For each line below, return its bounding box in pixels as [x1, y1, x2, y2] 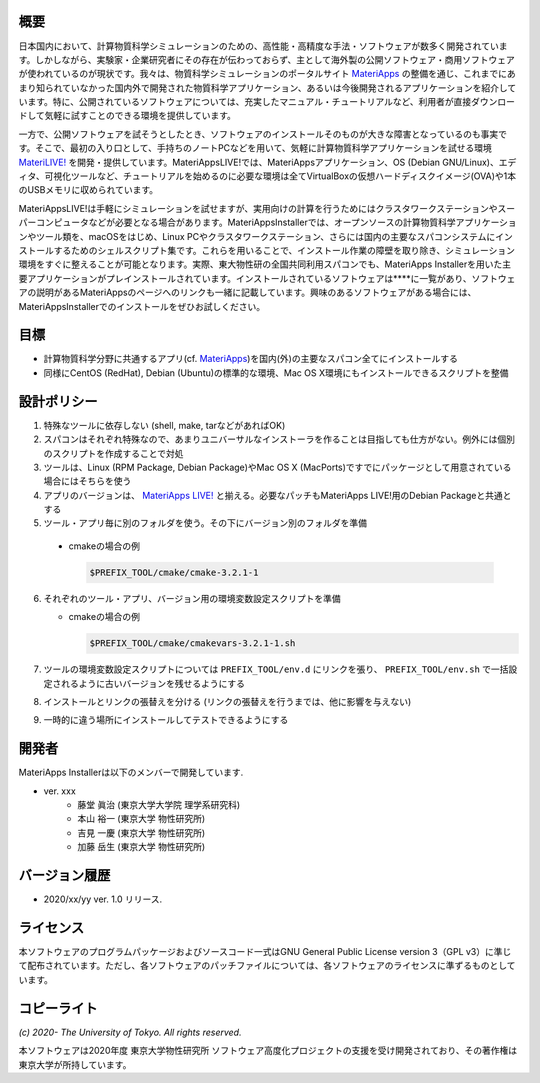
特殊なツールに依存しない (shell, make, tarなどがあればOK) [43, 419, 286, 431]
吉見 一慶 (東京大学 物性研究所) [77, 826, 206, 839]
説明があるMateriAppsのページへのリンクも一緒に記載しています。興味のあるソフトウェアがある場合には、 [35, 286, 477, 299]
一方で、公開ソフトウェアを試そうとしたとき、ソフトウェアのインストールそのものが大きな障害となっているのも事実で [18, 128, 508, 140]
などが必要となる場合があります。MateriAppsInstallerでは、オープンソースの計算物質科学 [88, 216, 456, 229]
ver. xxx [43, 785, 77, 797]
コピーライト [18, 1000, 98, 1017]
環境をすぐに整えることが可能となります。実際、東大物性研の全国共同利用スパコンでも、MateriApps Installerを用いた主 [18, 258, 512, 270]
